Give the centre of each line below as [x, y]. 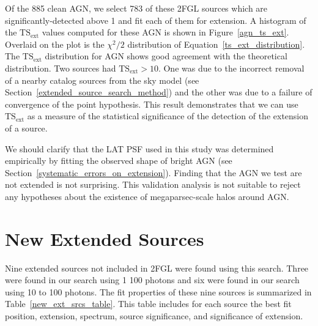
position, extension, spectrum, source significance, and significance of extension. [154, 316]
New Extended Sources [105, 238]
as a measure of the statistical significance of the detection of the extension [168, 116]
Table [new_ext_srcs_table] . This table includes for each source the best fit [148, 304]
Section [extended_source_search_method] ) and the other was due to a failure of [159, 92]
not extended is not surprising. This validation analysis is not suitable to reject [153, 184]
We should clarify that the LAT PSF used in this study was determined [139, 148]
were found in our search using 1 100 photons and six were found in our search [152, 280]
